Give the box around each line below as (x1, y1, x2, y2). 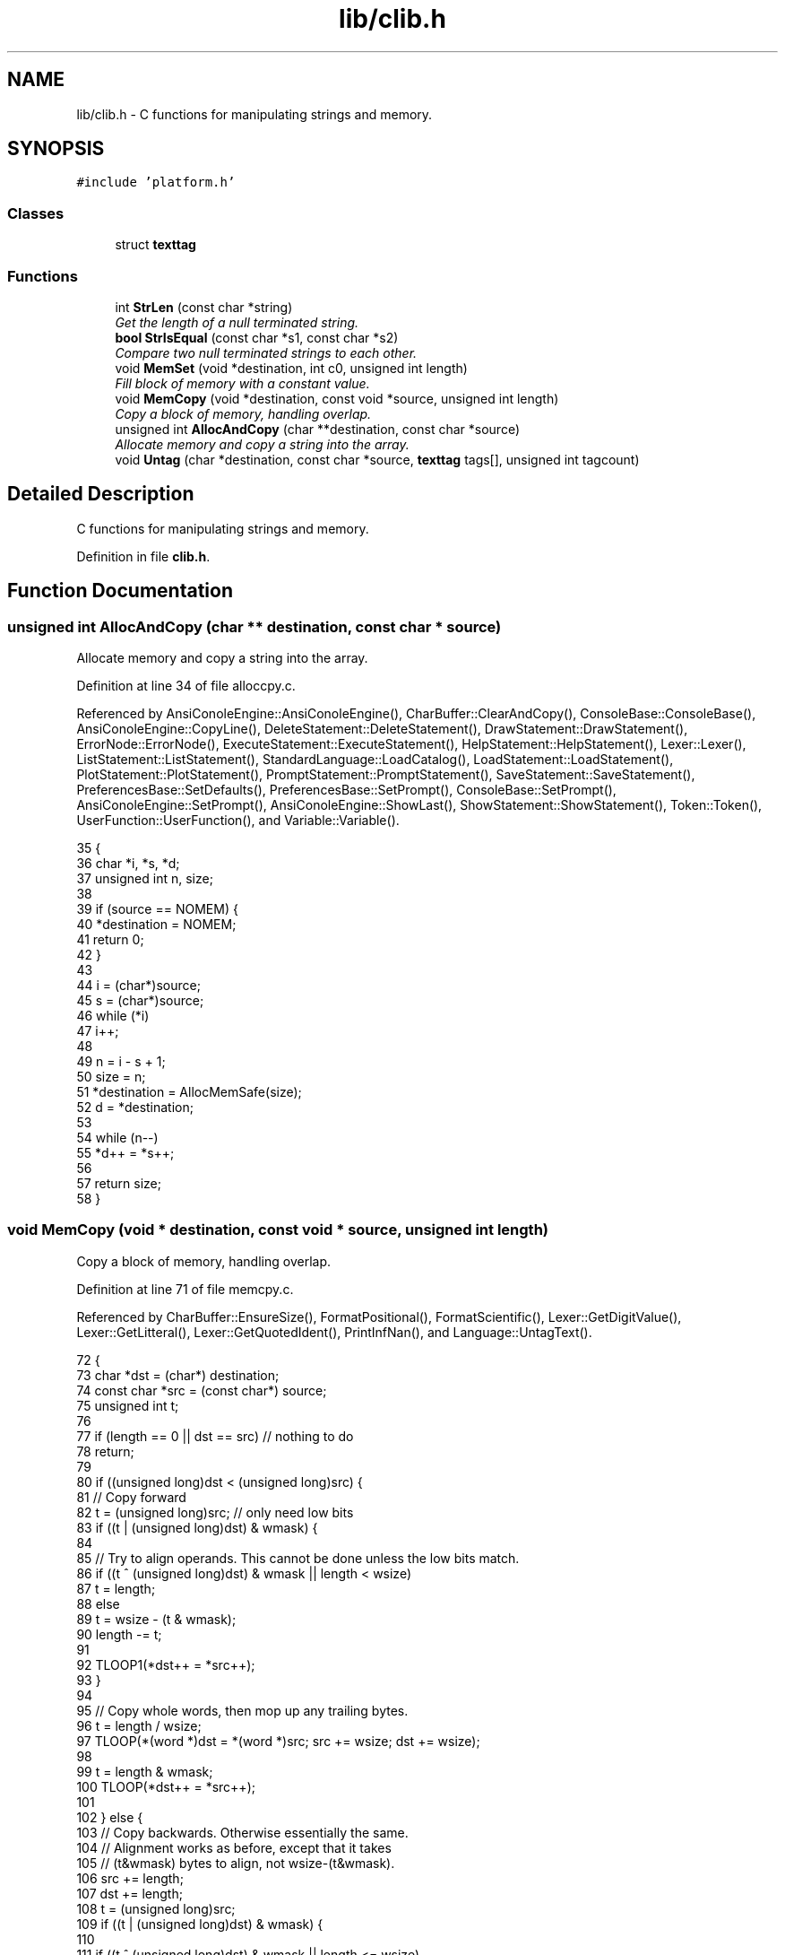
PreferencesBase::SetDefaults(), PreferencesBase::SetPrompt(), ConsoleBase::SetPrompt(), (76, 782, 617, 797)
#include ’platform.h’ (76, 175, 236, 190)
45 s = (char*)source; (76, 993, 204, 1008)
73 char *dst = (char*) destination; (76, 1367, 280, 1383)
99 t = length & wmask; (76, 1763, 213, 1779)
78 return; (76, 1443, 134, 1459)
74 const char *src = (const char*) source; (76, 1382, 327, 1398)
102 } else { (76, 1809, 143, 1825)
